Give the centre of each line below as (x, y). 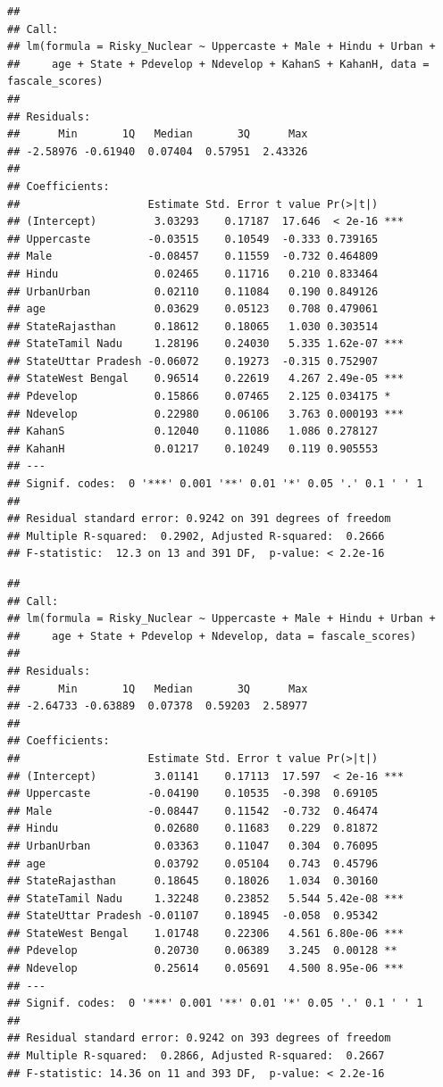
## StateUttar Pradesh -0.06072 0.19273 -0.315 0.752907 (193, 361)
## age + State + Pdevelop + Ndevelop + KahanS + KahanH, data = (218, 64)
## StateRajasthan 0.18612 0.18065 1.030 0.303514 (193, 326)
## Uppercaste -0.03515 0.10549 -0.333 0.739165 (193, 239)
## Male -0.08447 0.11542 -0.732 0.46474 (193, 811)
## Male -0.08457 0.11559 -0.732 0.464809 (193, 257)
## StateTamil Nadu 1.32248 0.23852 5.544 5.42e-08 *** (205, 898)
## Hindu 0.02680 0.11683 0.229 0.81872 (193, 829)
